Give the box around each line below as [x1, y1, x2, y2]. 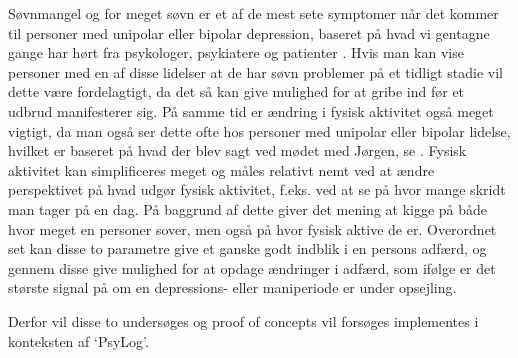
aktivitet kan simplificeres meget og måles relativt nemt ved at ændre [8, 159, 435, 180]
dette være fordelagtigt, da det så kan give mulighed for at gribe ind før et [8, 81, 465, 102]
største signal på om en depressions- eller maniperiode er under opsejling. [8, 277, 457, 298]
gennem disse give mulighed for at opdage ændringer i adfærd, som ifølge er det [8, 257, 496, 278]
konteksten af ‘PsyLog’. [8, 330, 149, 351]
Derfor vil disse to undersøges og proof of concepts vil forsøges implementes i [8, 310, 479, 331]
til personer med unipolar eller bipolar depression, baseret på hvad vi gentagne [8, 22, 490, 43]
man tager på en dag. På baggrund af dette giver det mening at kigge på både [8, 198, 488, 219]
